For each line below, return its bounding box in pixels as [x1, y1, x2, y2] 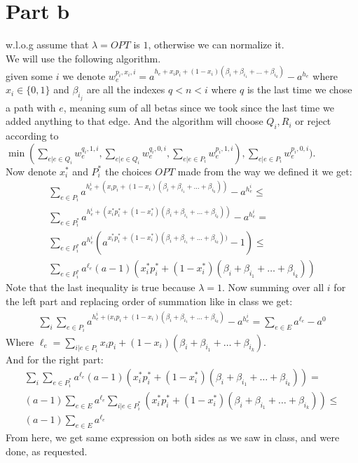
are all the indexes [86, 82, 165, 97]
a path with [6, 100, 56, 114]
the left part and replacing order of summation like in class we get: [6, 294, 293, 309]
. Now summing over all [222, 280, 324, 295]
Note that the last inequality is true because [6, 280, 195, 295]
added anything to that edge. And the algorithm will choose [6, 114, 263, 128]
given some [6, 68, 53, 83]
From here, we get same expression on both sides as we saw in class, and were [6, 430, 340, 445]
